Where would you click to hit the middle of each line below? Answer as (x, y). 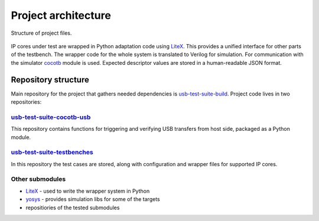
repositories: (26, 102)
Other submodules (38, 179)
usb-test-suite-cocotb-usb (51, 117)
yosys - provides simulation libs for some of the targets (93, 199)
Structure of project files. (41, 33)
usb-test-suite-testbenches (52, 152)
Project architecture (61, 15)
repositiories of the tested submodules (73, 207)
